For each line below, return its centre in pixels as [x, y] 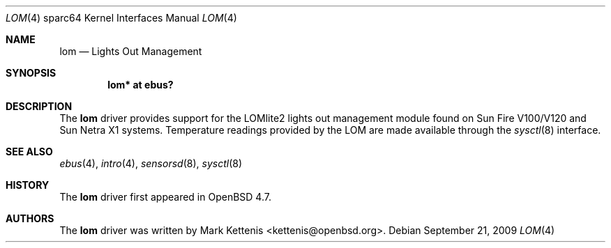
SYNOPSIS [31, 73]
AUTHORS [30, 218]
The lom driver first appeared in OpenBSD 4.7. [165, 197]
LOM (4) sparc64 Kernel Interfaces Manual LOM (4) [121, 18]
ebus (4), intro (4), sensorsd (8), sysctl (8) [151, 163]
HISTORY [28, 185]
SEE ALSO [29, 152]
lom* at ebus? [141, 85]
